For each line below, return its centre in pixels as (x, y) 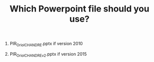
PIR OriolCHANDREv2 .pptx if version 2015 (48, 55)
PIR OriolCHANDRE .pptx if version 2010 (46, 44)
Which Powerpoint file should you (79, 9)
